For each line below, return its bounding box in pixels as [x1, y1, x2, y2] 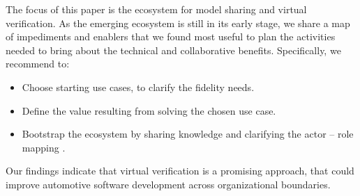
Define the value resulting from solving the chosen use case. [22, 103, 276, 117]
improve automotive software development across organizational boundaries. [6, 177, 331, 191]
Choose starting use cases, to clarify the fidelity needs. [22, 79, 255, 94]
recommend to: [6, 56, 70, 71]
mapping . [22, 140, 66, 154]
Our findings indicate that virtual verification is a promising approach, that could [6, 163, 354, 178]
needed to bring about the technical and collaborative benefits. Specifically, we [6, 42, 341, 57]
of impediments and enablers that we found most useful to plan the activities [6, 29, 336, 44]
